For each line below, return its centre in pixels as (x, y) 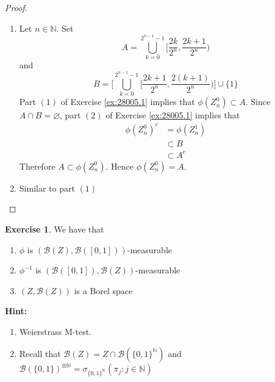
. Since (258, 102)
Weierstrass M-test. (55, 331)
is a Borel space (103, 290)
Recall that (40, 353)
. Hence (120, 166)
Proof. (16, 7)
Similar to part (47, 188)
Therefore (37, 166)
